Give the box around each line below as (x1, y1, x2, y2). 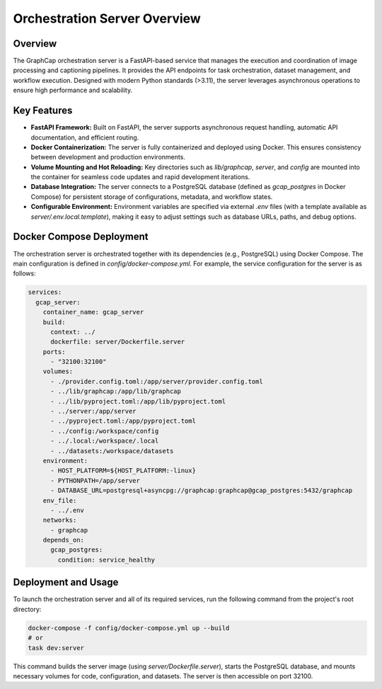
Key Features (13, 105, 73, 117)
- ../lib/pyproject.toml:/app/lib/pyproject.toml (50, 397, 226, 405)
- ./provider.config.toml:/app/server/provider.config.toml (50, 377, 263, 385)
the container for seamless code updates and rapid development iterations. (30, 173, 250, 181)
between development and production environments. (30, 153, 185, 161)
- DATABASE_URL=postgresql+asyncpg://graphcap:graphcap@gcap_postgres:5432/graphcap (50, 486, 353, 495)
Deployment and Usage (13, 576, 119, 588)
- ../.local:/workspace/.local (50, 437, 159, 445)
